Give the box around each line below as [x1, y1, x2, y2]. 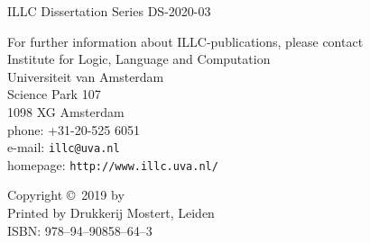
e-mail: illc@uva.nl [7, 138, 120, 157]
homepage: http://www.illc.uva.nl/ [7, 155, 218, 174]
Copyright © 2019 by [7, 185, 125, 204]
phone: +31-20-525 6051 [7, 120, 140, 139]
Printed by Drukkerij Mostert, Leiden [7, 203, 215, 222]
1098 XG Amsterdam [7, 102, 125, 121]
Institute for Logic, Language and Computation [7, 49, 271, 68]
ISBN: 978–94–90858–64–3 [7, 220, 153, 239]
